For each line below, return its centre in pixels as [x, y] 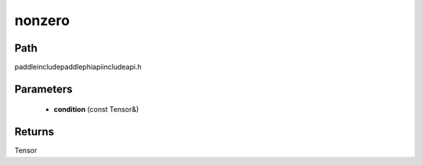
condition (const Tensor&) [96, 109]
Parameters [43, 89]
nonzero [42, 20]
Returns [34, 132]
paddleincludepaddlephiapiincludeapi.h [78, 67]
